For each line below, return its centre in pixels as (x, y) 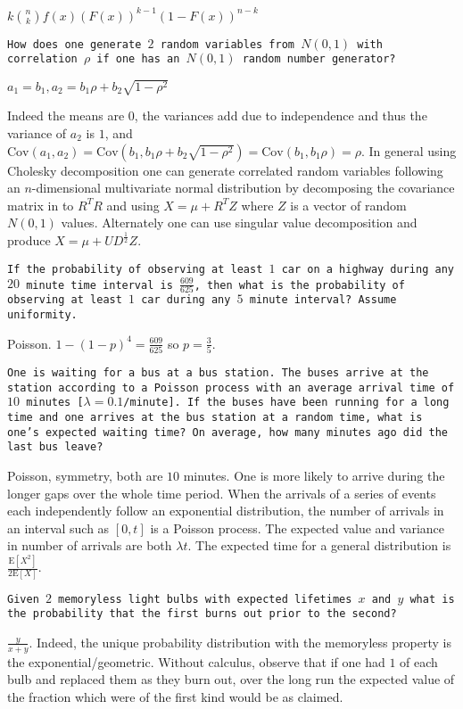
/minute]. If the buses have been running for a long (286, 403)
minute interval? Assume (323, 300)
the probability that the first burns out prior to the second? (202, 614)
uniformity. (42, 315)
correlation (42, 59)
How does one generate (74, 44)
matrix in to (41, 205)
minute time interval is (99, 285)
